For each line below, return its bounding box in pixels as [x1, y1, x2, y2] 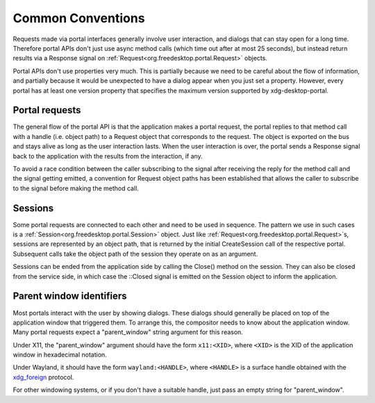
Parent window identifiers [12, 290, 128, 302]
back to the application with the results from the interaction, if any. [12, 151, 203, 160]
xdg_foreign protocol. [12, 372, 74, 381]
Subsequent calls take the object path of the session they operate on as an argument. [12, 249, 258, 258]
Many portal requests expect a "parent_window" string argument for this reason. [12, 328, 243, 336]
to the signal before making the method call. [12, 184, 139, 192]
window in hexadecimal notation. [12, 351, 107, 359]
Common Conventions [12, 10, 145, 26]
